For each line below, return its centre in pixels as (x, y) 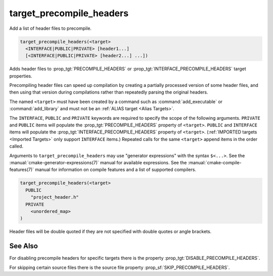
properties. (21, 76)
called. (16, 146)
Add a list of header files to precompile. (51, 28)
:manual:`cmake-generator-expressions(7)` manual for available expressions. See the (98, 162)
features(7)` (22, 170)
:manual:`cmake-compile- (215, 162)
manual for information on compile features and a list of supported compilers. (116, 170)
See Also (24, 246)
